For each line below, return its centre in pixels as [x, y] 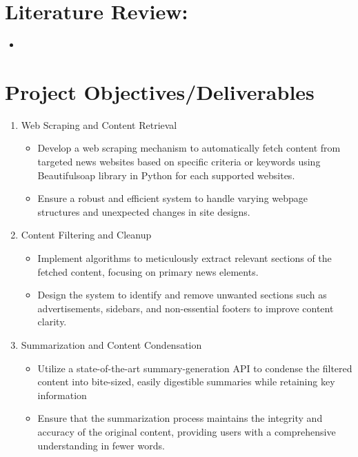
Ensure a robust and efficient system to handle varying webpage [173, 198]
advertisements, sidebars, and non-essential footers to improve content [186, 308]
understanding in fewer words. [101, 445]
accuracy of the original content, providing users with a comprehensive [187, 431]
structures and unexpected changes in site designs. [144, 211]
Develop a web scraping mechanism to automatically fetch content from [189, 148]
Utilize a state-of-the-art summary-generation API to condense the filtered [195, 368]
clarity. [52, 322]
